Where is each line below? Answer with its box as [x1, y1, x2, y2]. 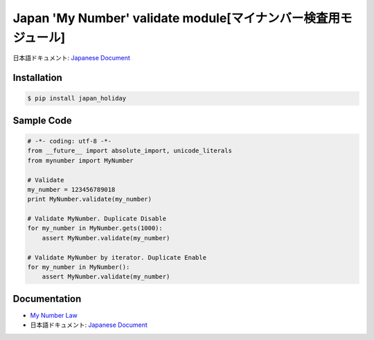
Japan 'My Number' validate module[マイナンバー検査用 [12, 10, 341, 26]
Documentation [12, 293, 82, 305]
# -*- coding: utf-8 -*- [27, 137, 112, 145]
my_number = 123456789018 [27, 186, 116, 193]
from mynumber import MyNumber [27, 156, 134, 164]
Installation [12, 72, 62, 84]
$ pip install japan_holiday [27, 94, 127, 102]
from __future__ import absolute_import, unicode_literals [27, 147, 232, 155]
